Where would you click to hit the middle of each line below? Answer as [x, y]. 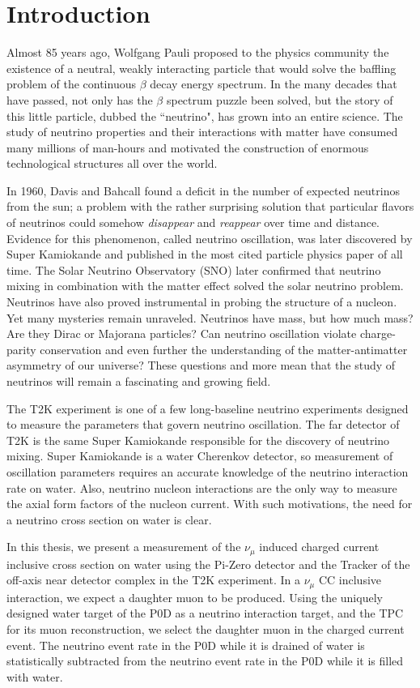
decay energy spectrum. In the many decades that [274, 84]
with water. [35, 676]
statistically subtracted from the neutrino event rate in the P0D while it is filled [205, 661]
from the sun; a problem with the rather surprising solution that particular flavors [210, 206]
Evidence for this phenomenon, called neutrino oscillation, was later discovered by [210, 238]
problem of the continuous [71, 84]
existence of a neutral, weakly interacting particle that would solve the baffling [202, 68]
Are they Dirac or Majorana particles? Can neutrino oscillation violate [182, 333]
